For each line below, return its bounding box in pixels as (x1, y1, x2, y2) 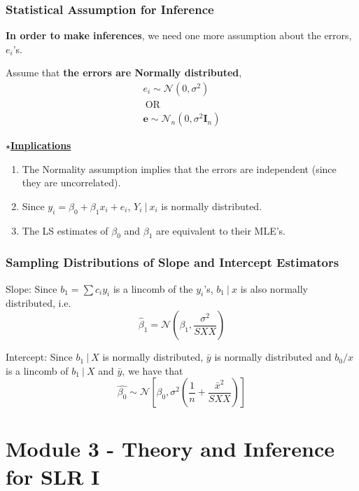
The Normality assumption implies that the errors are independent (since (22, 161, 337, 176)
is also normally (240, 281, 308, 296)
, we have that (122, 363, 183, 378)
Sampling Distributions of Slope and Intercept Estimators (6, 254, 339, 271)
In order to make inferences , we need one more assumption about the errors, (6, 28, 352, 43)
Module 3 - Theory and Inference (6, 434, 335, 463)
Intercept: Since (6, 350, 73, 364)
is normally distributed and (214, 350, 332, 364)
